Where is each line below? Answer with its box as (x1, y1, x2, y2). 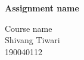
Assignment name (5, 2, 79, 14)
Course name (5, 22, 52, 34)
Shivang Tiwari (5, 34, 60, 46)
